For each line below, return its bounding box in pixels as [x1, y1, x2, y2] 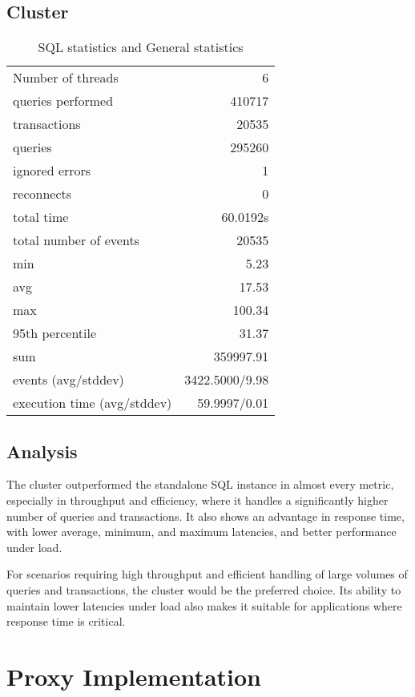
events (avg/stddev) [13, 370, 124, 389]
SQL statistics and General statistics [38, 38, 244, 57]
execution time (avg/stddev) [13, 393, 172, 413]
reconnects [13, 184, 72, 203]
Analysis [6, 438, 78, 463]
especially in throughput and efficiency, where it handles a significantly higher [6, 492, 389, 508]
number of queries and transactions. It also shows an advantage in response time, [6, 507, 405, 524]
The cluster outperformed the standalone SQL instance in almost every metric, [6, 476, 394, 493]
